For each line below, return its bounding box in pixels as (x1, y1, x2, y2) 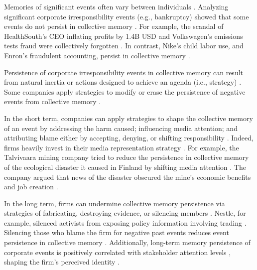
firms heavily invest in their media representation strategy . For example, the (4, 142, 239, 152)
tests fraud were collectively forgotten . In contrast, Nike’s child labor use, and (4, 40, 244, 51)
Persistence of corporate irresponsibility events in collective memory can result (4, 67, 244, 77)
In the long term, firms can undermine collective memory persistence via (4, 198, 225, 208)
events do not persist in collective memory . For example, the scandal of (4, 21, 224, 31)
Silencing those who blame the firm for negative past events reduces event (4, 227, 229, 238)
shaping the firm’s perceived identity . (4, 257, 120, 267)
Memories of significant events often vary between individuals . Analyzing (4, 1, 229, 11)
